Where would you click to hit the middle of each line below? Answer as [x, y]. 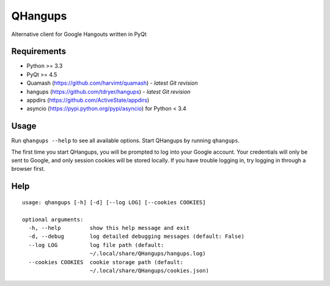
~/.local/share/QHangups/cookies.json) [149, 271]
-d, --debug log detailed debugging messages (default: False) [136, 237]
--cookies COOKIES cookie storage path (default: [106, 262]
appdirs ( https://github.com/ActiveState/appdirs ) [88, 100]
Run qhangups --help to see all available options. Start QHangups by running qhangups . [126, 141]
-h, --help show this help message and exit [109, 228]
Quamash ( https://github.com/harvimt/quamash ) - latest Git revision [112, 83]
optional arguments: [53, 219]
